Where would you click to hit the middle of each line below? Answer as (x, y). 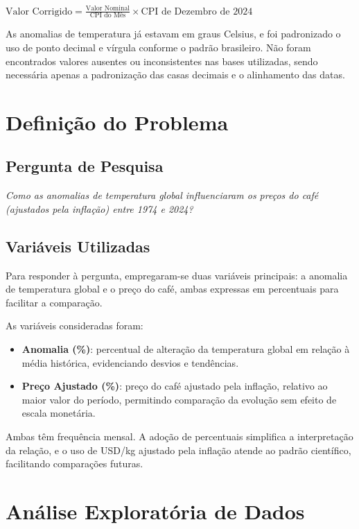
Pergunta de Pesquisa (85, 166)
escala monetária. (59, 413)
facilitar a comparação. (54, 302)
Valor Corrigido (39, 11)
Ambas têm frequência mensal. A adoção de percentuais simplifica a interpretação (179, 436)
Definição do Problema (117, 122)
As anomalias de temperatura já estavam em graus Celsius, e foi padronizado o (173, 34)
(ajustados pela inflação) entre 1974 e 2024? (99, 208)
